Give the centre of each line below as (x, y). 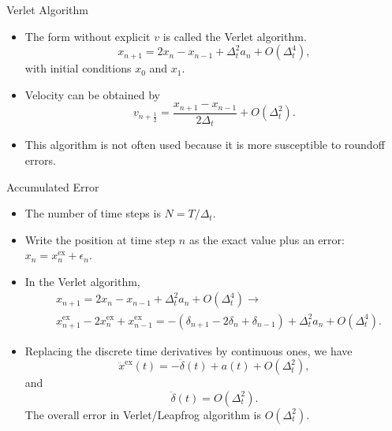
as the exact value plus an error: (267, 239)
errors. (40, 160)
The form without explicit (88, 36)
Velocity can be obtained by (92, 94)
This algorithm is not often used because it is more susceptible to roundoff (205, 145)
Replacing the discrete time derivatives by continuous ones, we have (189, 350)
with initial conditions (78, 68)
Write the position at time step (100, 239)
